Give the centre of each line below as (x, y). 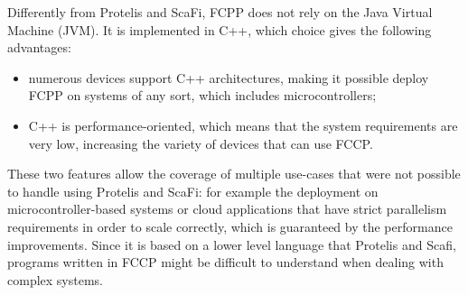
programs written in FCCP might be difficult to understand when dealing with (225, 262)
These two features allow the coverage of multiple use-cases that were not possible (234, 174)
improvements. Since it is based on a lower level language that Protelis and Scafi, (232, 244)
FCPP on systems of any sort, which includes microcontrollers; (202, 95)
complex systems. (55, 279)
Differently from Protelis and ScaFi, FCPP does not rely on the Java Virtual (220, 12)
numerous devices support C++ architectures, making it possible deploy (229, 77)
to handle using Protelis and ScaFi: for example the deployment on (193, 191)
